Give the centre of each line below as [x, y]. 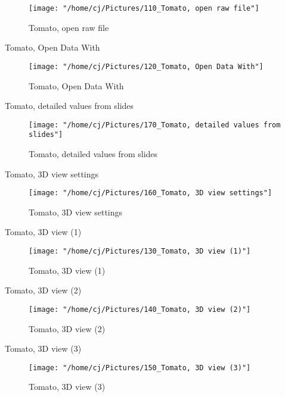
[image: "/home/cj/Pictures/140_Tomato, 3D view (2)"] [140, 309]
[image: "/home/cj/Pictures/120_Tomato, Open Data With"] [146, 66]
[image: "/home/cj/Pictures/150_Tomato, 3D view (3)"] [140, 368]
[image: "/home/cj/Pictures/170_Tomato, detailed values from [155, 125]
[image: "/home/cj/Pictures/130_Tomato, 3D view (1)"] [140, 251]
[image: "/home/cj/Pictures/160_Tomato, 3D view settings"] [151, 193]
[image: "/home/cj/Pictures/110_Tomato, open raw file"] [144, 8]
